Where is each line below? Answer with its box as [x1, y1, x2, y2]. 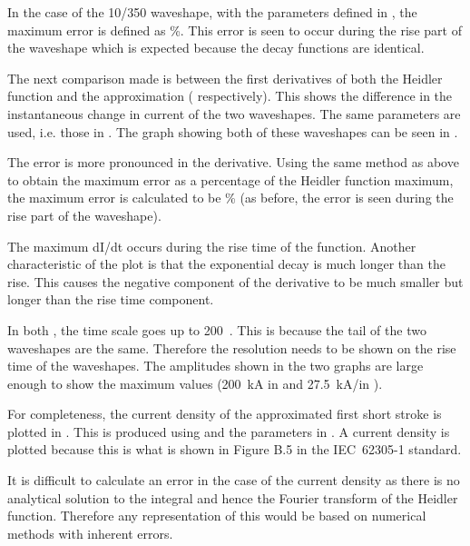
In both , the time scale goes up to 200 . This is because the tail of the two [7, 320, 426, 339]
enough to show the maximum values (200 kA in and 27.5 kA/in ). [7, 373, 383, 392]
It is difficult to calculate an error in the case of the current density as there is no [7, 471, 460, 490]
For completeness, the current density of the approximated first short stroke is [7, 404, 442, 423]
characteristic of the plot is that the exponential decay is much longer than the [7, 254, 446, 273]
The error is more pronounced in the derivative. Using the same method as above [7, 153, 459, 172]
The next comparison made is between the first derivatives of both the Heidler [7, 68, 443, 87]
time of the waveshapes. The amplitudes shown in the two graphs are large [7, 356, 424, 375]
